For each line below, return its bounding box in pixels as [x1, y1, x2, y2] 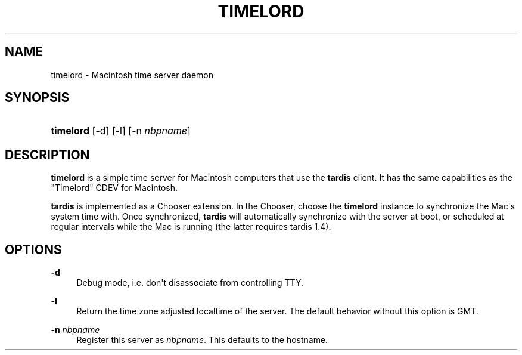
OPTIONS [5, 242, 62, 257]
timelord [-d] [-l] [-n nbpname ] [51, 125, 191, 137]
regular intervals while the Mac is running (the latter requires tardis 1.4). [51, 221, 331, 232]
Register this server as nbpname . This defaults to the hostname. [76, 335, 328, 345]
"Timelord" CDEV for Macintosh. [51, 183, 178, 193]
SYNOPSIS [5, 90, 70, 106]
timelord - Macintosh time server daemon [51, 69, 213, 80]
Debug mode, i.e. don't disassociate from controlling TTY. [76, 277, 303, 288]
